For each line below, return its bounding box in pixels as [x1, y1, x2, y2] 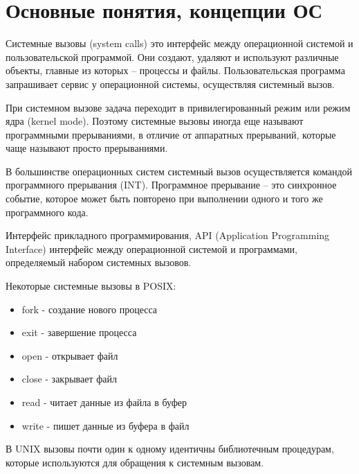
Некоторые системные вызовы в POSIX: [6, 279, 176, 293]
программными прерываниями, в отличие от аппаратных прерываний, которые [6, 127, 336, 141]
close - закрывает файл [21, 371, 117, 386]
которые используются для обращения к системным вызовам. [6, 455, 264, 469]
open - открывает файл [21, 348, 118, 362]
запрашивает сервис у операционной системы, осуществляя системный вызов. [6, 76, 335, 91]
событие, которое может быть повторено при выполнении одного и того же [6, 191, 323, 206]
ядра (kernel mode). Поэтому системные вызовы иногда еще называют [6, 114, 304, 128]
